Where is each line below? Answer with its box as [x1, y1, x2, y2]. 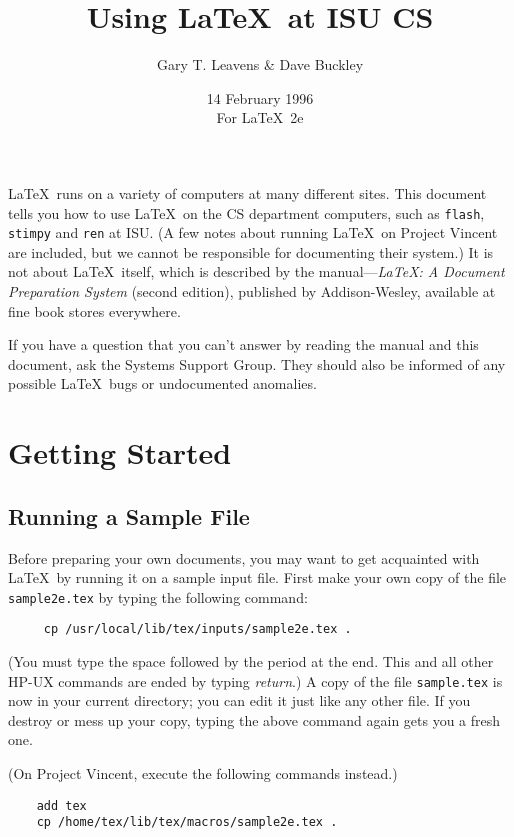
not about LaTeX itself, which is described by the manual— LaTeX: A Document [8, 261, 505, 282]
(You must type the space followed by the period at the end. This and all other [8, 651, 494, 672]
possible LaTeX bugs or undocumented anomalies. [8, 373, 317, 394]
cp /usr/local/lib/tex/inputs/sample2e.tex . [43, 622, 352, 637]
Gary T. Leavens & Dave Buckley [156, 54, 364, 75]
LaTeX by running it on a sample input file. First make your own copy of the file [8, 567, 507, 588]
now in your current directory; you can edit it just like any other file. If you [8, 690, 471, 711]
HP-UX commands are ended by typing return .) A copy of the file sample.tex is [8, 670, 503, 691]
